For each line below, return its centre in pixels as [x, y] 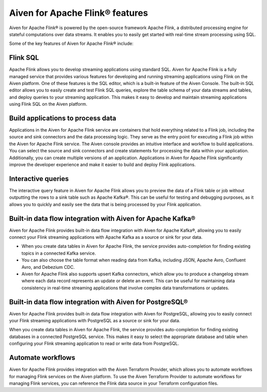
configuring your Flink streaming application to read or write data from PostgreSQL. [94, 344]
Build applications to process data [63, 118]
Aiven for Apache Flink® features [79, 13]
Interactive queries [39, 179]
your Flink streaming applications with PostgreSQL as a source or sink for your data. [95, 321]
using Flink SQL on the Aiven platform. [48, 104]
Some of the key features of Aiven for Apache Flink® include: [71, 44]
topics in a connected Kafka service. [59, 253]
